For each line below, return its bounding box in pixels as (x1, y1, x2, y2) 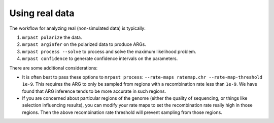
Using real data (9, 8, 75, 19)
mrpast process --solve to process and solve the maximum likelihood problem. (22, 48, 196, 54)
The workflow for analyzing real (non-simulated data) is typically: (9, 25, 146, 31)
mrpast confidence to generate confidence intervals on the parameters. (22, 55, 178, 61)
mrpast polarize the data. (22, 34, 82, 40)
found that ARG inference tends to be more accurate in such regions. (22, 88, 166, 94)
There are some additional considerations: (9, 65, 98, 71)
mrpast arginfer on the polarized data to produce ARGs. (22, 41, 147, 47)
